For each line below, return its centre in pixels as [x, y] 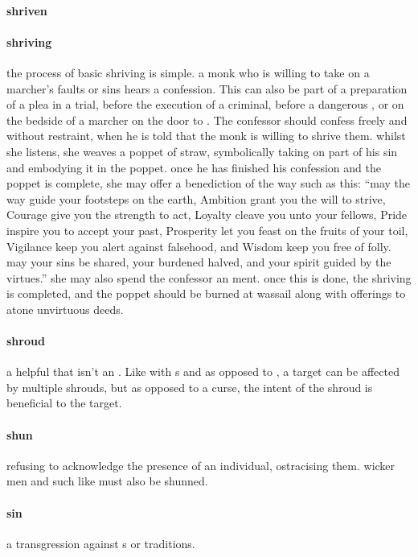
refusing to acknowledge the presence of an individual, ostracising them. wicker [201, 465]
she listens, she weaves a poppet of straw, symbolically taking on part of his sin [202, 151]
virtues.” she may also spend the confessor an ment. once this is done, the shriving [209, 277]
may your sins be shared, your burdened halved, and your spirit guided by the [199, 262]
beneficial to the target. [64, 403]
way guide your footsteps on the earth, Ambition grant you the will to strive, [196, 198]
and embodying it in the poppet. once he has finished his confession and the [194, 167]
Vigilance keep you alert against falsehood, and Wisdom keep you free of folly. [199, 246]
